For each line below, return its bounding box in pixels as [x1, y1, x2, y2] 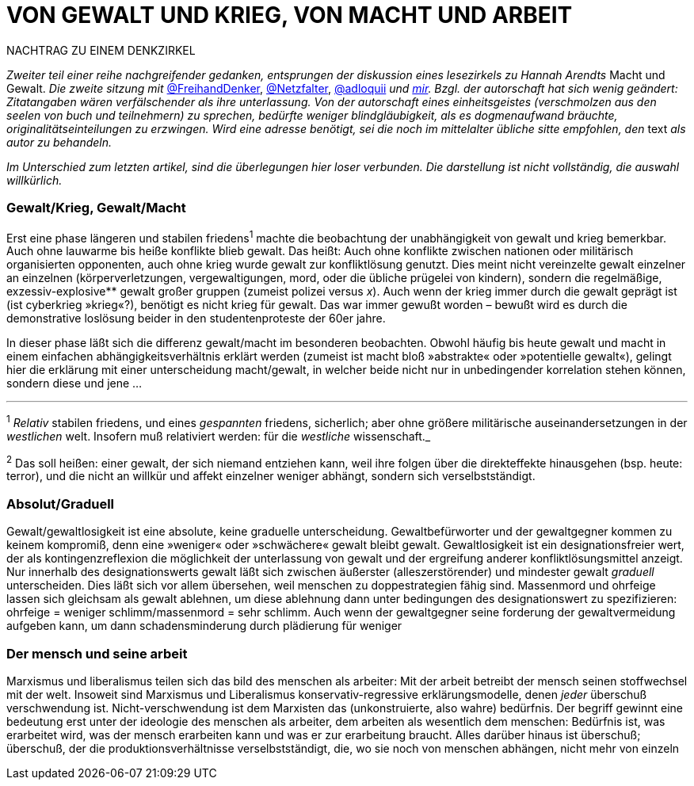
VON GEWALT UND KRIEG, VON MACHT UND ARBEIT [6, 2, 573, 29]
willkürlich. [6, 173, 63, 187]
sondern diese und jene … [6, 376, 143, 391]
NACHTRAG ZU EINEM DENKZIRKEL [6, 43, 196, 57]
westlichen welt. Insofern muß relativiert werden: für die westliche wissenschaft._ [6, 429, 431, 443]
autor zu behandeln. [6, 135, 112, 149]
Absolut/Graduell [6, 495, 115, 512]
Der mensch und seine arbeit [6, 645, 188, 662]
